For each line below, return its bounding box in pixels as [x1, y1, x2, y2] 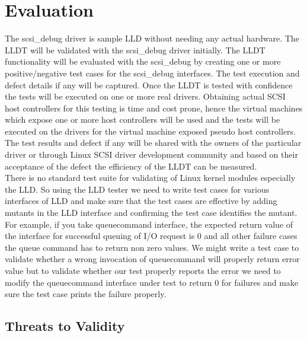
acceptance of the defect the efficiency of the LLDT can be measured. [5, 160, 257, 172]
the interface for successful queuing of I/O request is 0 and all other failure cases [5, 229, 298, 242]
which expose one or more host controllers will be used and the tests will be [5, 113, 280, 126]
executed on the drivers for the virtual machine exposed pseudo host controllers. [5, 125, 296, 137]
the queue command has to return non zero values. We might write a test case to [5, 241, 299, 253]
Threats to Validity [5, 317, 125, 335]
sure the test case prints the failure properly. [5, 288, 167, 300]
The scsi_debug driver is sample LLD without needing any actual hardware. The [5, 32, 299, 44]
